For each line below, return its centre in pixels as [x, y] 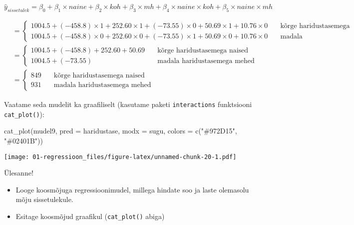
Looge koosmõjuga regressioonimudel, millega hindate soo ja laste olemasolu [132, 189]
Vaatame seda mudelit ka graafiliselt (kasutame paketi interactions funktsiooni [128, 104]
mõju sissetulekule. [44, 199]
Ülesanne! [19, 173]
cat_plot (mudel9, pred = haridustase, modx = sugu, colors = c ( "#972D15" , [121, 131]
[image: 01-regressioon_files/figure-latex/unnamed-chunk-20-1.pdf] [120, 157]
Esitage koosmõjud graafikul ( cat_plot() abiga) [90, 216]
